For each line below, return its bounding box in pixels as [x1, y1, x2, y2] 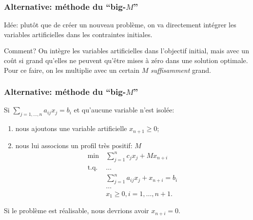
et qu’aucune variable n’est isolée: [74, 105, 175, 115]
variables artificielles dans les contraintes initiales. [4, 29, 153, 39]
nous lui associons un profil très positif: [15, 140, 133, 150]
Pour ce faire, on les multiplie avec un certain [4, 65, 140, 75]
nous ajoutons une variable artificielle [15, 123, 127, 133]
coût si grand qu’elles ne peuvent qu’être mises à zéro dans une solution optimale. [4, 55, 248, 65]
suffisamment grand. [150, 65, 211, 75]
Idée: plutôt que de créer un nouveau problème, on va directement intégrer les [4, 20, 236, 30]
